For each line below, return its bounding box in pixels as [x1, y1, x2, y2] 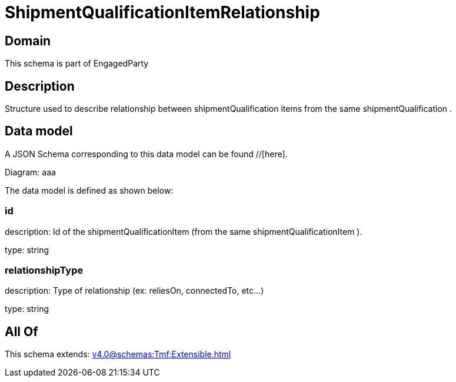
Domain [5, 33, 51, 48]
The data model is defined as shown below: [5, 185, 174, 195]
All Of [5, 324, 38, 339]
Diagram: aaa [5, 167, 56, 177]
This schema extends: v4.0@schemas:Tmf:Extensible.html [5, 349, 231, 360]
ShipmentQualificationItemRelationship [5, 2, 320, 22]
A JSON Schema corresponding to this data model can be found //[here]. [5, 148, 288, 159]
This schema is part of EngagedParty [5, 58, 149, 69]
